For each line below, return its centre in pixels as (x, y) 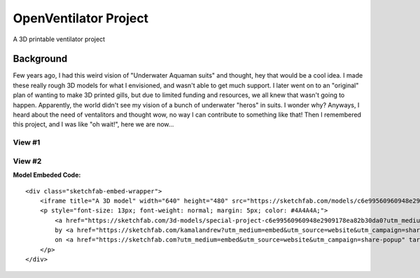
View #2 (27, 161)
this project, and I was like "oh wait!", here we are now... (93, 124)
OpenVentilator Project (81, 18)
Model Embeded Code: (47, 175)
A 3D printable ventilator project (59, 39)
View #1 (27, 142)
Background (40, 59)
